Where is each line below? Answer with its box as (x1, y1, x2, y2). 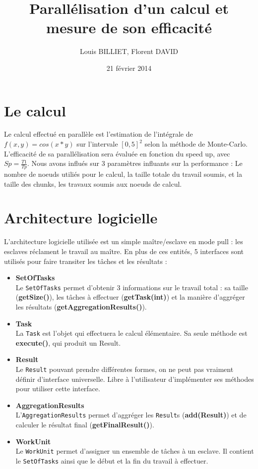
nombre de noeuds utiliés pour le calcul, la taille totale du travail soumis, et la (4, 169, 242, 179)
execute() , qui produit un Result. (15, 337, 121, 348)
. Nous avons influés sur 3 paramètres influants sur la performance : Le (27, 158, 243, 168)
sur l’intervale (76, 139, 118, 149)
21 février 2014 (106, 62, 152, 73)
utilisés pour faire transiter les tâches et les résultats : (4, 256, 167, 266)
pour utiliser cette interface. (15, 383, 100, 394)
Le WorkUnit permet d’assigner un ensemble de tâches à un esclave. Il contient (15, 446, 254, 456)
